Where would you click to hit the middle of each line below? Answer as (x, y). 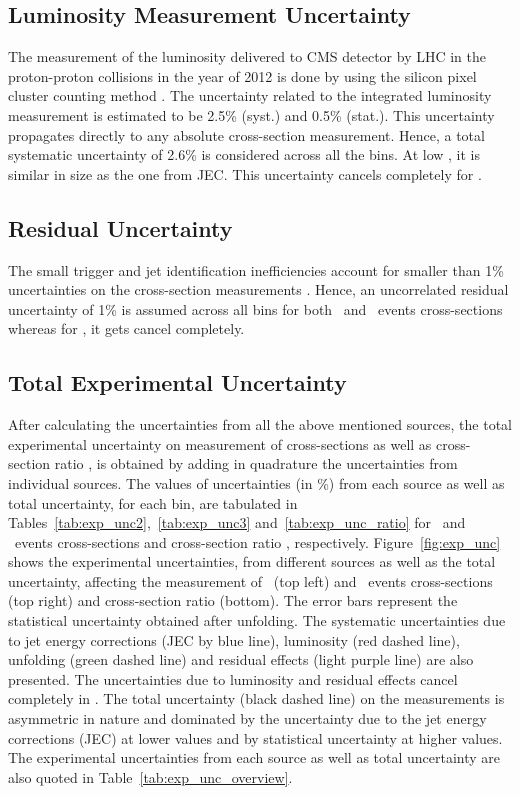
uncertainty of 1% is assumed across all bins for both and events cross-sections (255, 308)
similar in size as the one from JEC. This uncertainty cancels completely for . (245, 173)
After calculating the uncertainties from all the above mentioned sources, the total (260, 424)
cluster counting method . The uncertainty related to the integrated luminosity (250, 95)
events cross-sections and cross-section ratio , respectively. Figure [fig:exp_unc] (257, 541)
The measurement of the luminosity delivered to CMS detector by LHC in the (247, 56)
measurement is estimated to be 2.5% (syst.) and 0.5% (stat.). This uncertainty (251, 114)
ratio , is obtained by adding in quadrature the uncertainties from (256, 463)
